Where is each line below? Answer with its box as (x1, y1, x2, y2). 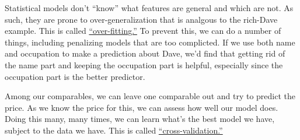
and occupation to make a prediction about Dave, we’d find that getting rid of (5, 47, 285, 60)
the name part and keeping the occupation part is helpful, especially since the (5, 58, 283, 71)
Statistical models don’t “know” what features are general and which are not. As (5, 2, 294, 13)
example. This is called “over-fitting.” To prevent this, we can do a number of (5, 24, 281, 37)
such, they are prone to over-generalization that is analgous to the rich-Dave (5, 13, 278, 25)
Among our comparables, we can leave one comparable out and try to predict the (5, 90, 296, 102)
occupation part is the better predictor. (5, 70, 145, 82)
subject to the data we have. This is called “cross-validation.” (5, 124, 223, 136)
